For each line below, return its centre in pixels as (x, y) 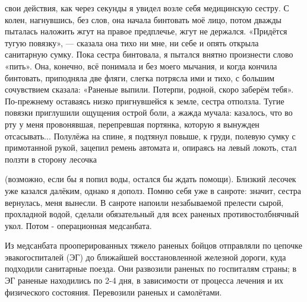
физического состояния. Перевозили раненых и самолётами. (113, 292)
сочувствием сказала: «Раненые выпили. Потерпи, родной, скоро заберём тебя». (149, 89)
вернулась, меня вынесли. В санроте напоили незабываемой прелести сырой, (144, 202)
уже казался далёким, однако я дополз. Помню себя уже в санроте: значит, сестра (153, 190)
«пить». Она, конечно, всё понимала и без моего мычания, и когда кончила (141, 66)
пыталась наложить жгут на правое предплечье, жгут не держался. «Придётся (146, 31)
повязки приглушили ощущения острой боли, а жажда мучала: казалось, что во (149, 112)
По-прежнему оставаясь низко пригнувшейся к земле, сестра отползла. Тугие (145, 101)
